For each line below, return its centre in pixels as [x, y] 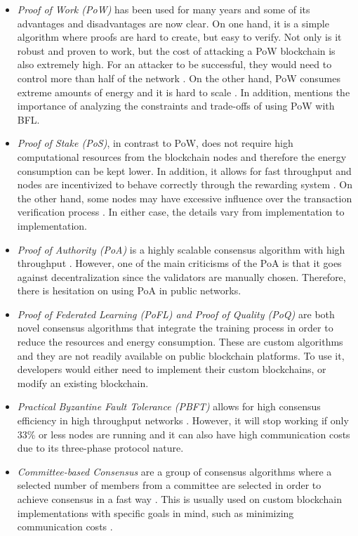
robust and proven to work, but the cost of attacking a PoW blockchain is [176, 50]
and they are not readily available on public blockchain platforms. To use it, [181, 355]
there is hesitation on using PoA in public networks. [129, 290]
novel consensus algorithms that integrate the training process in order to [175, 328]
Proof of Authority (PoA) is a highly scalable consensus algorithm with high [181, 249]
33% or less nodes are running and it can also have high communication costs [184, 434]
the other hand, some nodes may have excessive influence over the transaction [185, 198]
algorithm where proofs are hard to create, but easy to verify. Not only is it [179, 37]
